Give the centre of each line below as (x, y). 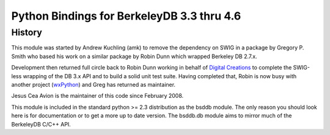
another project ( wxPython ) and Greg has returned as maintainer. (94, 84)
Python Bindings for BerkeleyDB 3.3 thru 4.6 (126, 16)
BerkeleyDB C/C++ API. (41, 124)
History (27, 32)
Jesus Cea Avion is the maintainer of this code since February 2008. (97, 96)
